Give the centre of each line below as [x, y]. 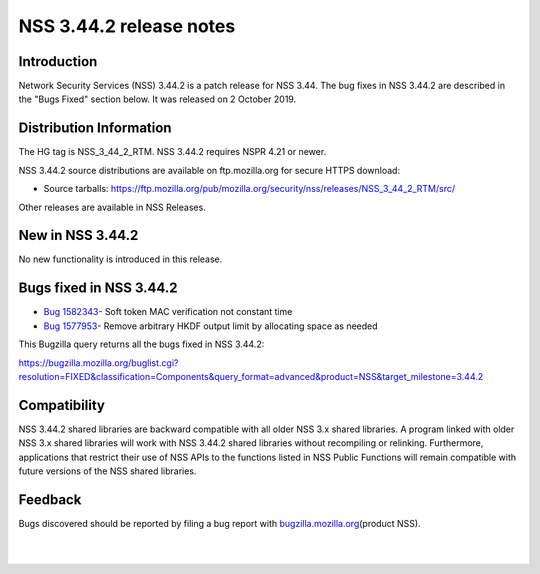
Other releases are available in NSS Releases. [112, 207]
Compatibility [61, 405]
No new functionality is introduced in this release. [120, 259]
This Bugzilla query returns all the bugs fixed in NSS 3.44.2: [141, 344]
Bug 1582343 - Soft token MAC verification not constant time [168, 312]
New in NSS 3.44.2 [78, 235]
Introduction [58, 61]
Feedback [50, 499]
